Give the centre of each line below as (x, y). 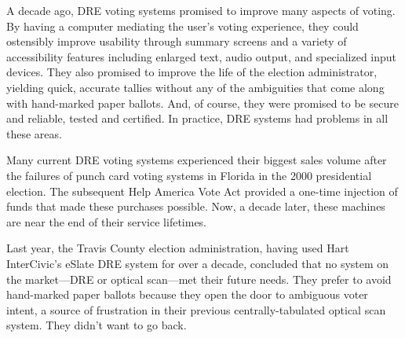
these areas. (34, 133)
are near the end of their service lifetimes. (107, 221)
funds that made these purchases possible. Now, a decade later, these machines (196, 206)
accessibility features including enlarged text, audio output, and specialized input (202, 56)
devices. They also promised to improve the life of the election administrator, (192, 72)
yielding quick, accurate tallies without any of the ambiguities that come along (195, 87)
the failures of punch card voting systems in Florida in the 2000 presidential (189, 175)
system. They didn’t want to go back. (97, 325)
